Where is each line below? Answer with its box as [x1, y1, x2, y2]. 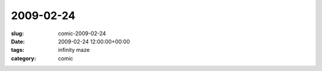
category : [11, 54, 36, 62]
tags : [11, 47, 24, 54]
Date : [11, 38, 25, 45]
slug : [11, 30, 24, 37]
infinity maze [58, 47, 90, 54]
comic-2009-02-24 [58, 30, 107, 37]
